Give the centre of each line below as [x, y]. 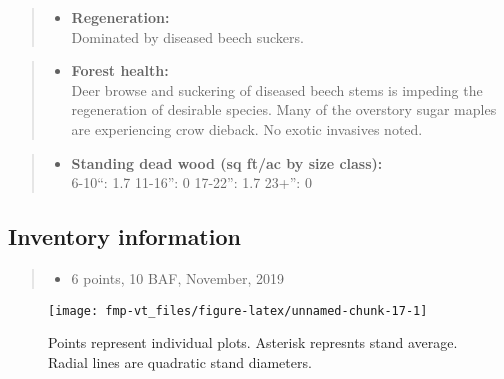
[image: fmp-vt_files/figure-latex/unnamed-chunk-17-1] [238, 310]
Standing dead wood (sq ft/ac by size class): [227, 162]
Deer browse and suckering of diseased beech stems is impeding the [277, 89]
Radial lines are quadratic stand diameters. [180, 361]
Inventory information [124, 236]
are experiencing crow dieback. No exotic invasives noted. [247, 128]
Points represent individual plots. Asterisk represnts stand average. [253, 342]
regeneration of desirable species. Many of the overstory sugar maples [284, 109]
